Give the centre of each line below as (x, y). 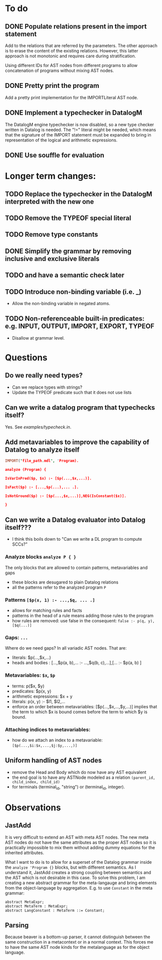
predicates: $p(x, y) (32, 691)
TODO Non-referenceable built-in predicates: (75, 319)
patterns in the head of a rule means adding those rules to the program (83, 616)
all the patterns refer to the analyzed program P (59, 587)
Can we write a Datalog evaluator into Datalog (75, 520)
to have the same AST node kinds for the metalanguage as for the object (77, 947)
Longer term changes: (51, 176)
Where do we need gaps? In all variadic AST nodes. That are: (66, 648)
